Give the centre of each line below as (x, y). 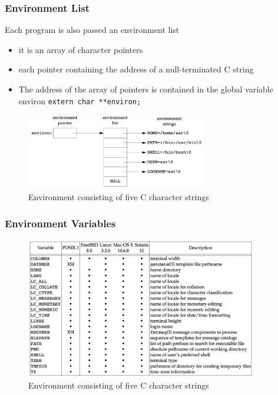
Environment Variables (60, 223)
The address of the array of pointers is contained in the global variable (146, 89)
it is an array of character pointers (81, 49)
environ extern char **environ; (80, 100)
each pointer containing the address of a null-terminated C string (136, 69)
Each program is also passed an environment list (92, 30)
